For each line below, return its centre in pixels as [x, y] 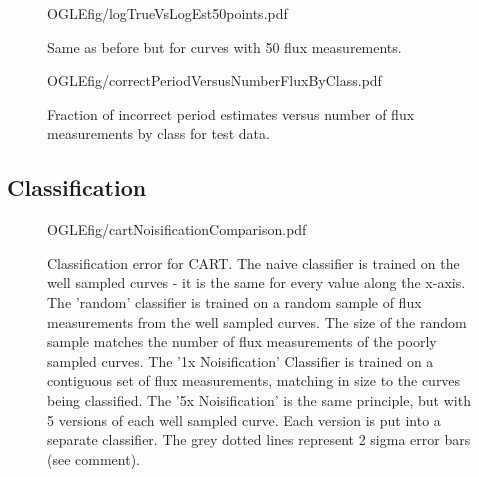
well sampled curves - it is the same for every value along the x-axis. [256, 282]
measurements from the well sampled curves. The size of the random [257, 321]
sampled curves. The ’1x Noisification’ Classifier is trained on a [240, 360]
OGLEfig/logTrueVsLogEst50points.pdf [167, 13]
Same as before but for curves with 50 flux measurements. [224, 46]
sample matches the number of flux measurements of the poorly [242, 341]
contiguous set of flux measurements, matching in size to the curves [254, 380]
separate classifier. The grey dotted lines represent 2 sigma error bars [259, 439]
